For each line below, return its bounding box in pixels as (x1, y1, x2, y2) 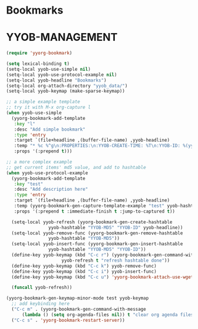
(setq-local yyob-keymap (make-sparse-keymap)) (6, 88, 126, 95)
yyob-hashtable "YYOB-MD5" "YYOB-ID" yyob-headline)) (48, 224, 183, 230)
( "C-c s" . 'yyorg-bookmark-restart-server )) (11, 317, 126, 323)
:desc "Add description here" (14, 187, 88, 193)
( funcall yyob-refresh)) (11, 285, 72, 291)
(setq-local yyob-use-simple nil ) (6, 66, 91, 72)
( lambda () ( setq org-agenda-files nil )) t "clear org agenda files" (21, 311, 196, 318)
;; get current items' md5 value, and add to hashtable (6, 164, 146, 170)
